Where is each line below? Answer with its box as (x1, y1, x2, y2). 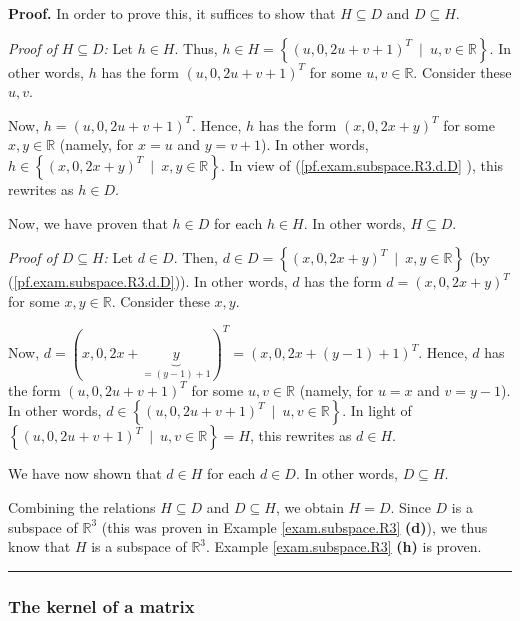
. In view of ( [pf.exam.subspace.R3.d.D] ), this (220, 154, 504, 175)
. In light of (342, 400, 412, 421)
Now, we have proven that (8, 212, 168, 233)
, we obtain (275, 496, 344, 517)
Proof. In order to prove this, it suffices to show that (8, 3, 336, 23)
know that (8, 536, 71, 557)
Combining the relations (8, 496, 156, 517)
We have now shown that (8, 463, 162, 484)
